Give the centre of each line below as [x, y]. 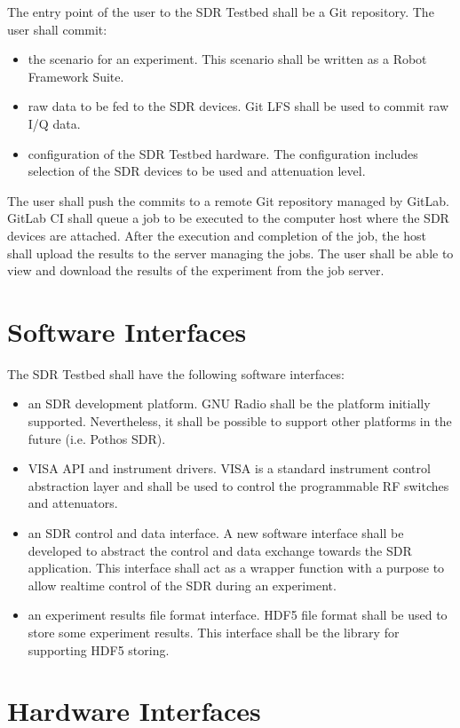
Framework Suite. [76, 76]
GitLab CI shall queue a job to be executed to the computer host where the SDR [228, 218]
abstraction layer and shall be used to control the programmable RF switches [238, 485]
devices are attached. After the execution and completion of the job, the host [217, 235]
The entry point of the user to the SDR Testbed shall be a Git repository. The [221, 12]
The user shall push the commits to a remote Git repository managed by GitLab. [228, 200]
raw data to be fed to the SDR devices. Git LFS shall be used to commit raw [238, 106]
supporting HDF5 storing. [99, 649]
